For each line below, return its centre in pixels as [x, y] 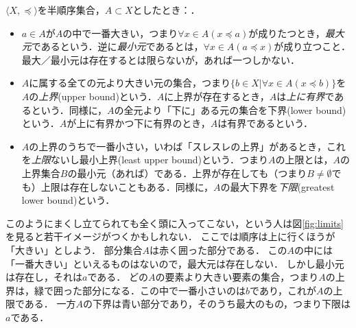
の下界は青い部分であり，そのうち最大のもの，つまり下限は [217, 304]
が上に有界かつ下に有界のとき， [139, 123]
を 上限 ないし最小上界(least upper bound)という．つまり [145, 160]
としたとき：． [166, 10]
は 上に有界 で [306, 96]
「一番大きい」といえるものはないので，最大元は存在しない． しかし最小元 [175, 263]
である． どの [118, 277]
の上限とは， [304, 160]
